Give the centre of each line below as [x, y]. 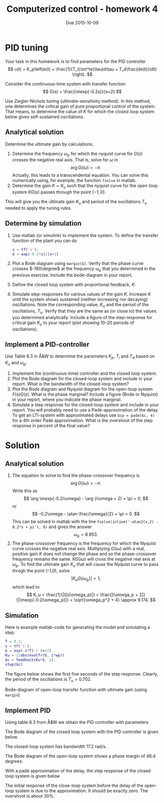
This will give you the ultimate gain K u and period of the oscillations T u [76, 202]
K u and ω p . [16, 363]
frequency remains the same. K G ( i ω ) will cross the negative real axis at [84, 559]
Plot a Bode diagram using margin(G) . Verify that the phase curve [78, 264]
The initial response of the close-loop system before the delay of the [74, 786]
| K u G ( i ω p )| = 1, [86, 579]
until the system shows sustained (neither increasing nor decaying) [80, 299]
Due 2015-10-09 [82, 23]
